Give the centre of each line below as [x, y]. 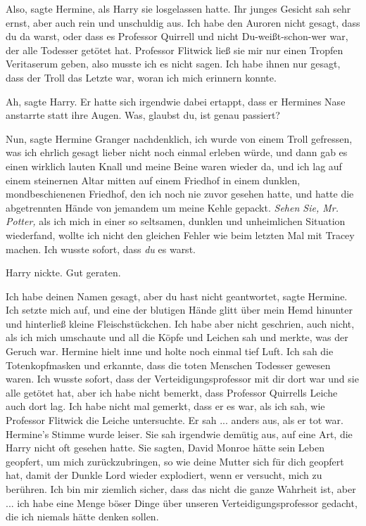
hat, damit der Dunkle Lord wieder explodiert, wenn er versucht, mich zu [164, 475]
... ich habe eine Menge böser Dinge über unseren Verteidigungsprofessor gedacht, [182, 502]
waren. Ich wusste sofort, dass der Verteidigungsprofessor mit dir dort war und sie [182, 379]
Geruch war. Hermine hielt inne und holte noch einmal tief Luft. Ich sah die [170, 351]
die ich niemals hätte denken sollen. [82, 517]
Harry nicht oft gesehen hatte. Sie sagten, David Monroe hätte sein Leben [165, 448]
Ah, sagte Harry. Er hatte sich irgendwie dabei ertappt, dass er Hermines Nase [176, 101]
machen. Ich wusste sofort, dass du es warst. [101, 249]
